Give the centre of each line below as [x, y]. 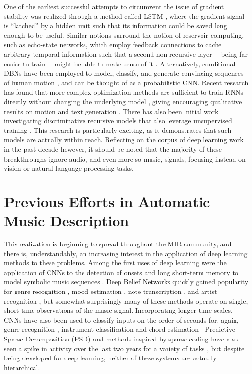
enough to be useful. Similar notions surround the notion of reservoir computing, [124, 35]
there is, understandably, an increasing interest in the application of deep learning [126, 253]
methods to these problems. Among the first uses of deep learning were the [115, 263]
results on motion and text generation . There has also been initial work [111, 111]
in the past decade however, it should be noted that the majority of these [113, 149]
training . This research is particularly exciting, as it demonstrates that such [118, 130]
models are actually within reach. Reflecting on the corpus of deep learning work [124, 139]
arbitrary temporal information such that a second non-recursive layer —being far [126, 54]
